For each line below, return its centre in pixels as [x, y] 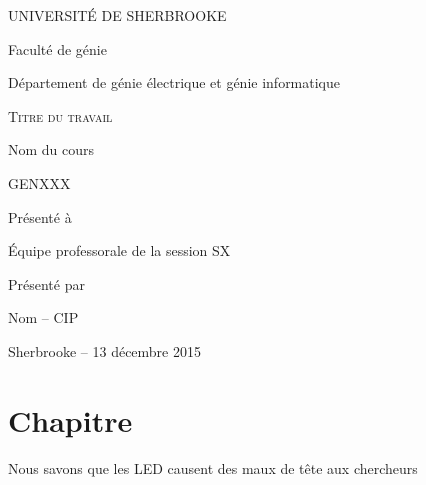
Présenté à [40, 216]
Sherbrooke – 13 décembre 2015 [104, 350]
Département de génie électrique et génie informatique [174, 82]
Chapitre [70, 419]
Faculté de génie [57, 48]
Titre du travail [60, 115]
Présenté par [46, 283]
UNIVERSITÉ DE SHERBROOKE [117, 15]
